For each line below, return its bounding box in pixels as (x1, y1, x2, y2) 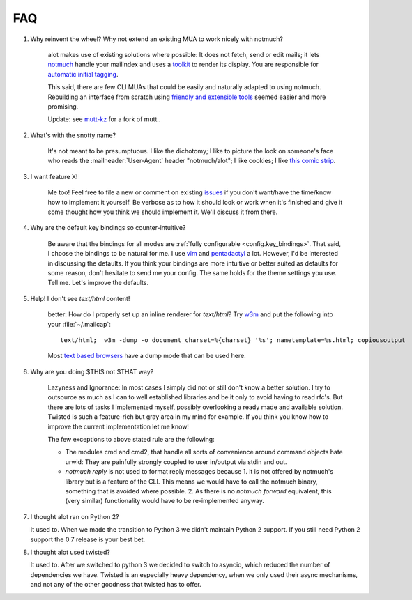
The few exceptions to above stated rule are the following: (47, 436, 215, 444)
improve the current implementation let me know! (47, 422, 190, 431)
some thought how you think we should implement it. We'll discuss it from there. (47, 208, 278, 216)
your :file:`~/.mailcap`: (47, 320, 111, 328)
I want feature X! (30, 172, 78, 180)
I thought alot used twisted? (30, 548, 111, 556)
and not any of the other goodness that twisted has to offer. (30, 580, 201, 589)
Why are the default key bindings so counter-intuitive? (30, 224, 186, 232)
